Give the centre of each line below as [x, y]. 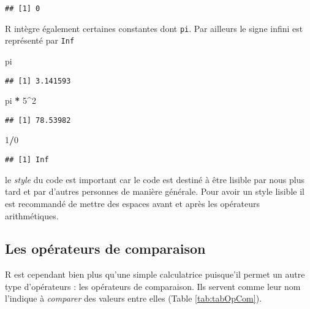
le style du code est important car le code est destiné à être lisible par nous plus [155, 179]
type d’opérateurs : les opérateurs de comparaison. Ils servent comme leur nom [153, 286]
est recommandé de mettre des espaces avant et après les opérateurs [132, 203]
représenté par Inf [40, 40]
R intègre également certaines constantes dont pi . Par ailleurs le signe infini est [154, 28]
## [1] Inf [27, 160]
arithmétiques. [32, 215]
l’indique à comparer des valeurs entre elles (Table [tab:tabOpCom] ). [134, 298]
